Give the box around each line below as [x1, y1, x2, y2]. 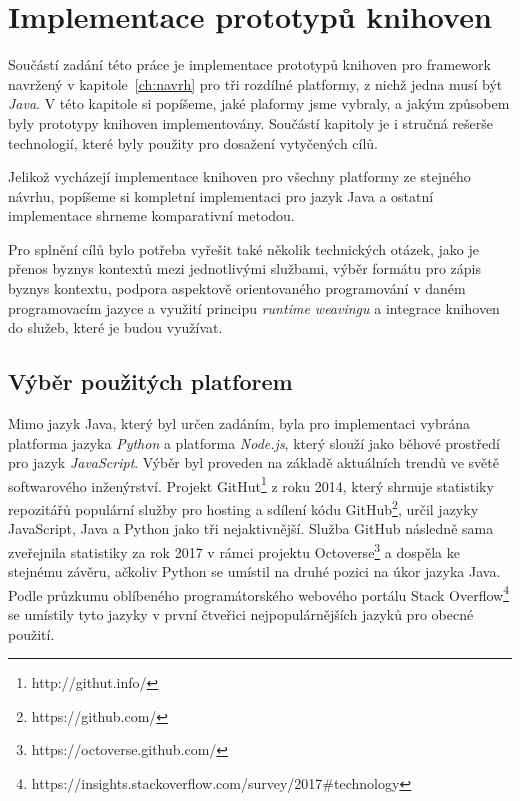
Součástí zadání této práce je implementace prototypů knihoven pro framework [8, 54, 491, 75]
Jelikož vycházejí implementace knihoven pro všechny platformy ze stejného [8, 166, 471, 187]
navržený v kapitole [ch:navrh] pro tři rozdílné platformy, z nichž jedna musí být [8, 73, 503, 94]
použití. [8, 623, 55, 644]
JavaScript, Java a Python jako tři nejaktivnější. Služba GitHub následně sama [8, 518, 494, 539]
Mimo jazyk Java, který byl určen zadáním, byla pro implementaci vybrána [8, 413, 470, 434]
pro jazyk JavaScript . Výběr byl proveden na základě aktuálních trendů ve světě [8, 452, 499, 473]
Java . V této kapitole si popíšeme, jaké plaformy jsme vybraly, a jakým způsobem [8, 93, 510, 114]
